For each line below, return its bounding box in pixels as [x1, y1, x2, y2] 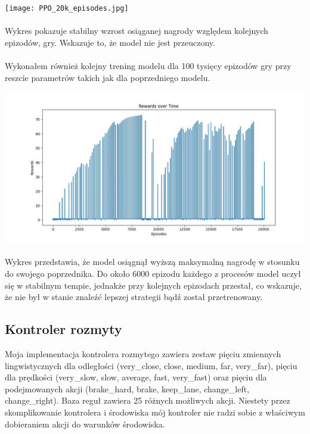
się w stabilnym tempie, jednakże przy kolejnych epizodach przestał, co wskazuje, [5, 279, 302, 291]
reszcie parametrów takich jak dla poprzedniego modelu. [5, 71, 210, 83]
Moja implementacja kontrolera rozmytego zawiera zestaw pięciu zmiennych [5, 347, 281, 360]
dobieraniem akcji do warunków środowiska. [5, 417, 165, 430]
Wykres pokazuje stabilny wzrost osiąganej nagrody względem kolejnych [5, 24, 268, 37]
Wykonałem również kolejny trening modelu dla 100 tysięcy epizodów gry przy [5, 60, 292, 72]
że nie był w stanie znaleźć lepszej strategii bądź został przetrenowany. [5, 291, 263, 303]
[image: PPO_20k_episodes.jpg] [5, 4, 129, 13]
